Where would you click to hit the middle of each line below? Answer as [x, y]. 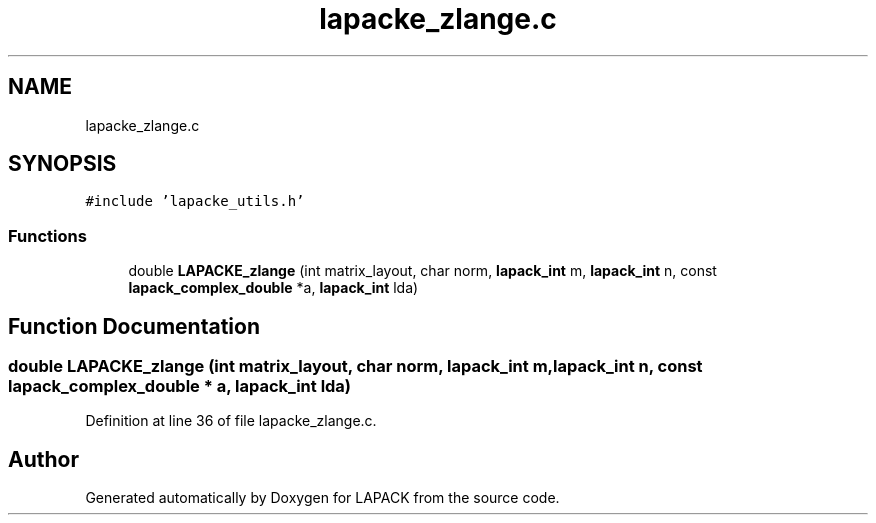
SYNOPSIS [62, 164]
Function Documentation [134, 326]
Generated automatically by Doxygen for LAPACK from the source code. [322, 498]
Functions [47, 235]
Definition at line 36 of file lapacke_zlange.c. [231, 421]
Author [43, 459]
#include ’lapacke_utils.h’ [195, 201]
